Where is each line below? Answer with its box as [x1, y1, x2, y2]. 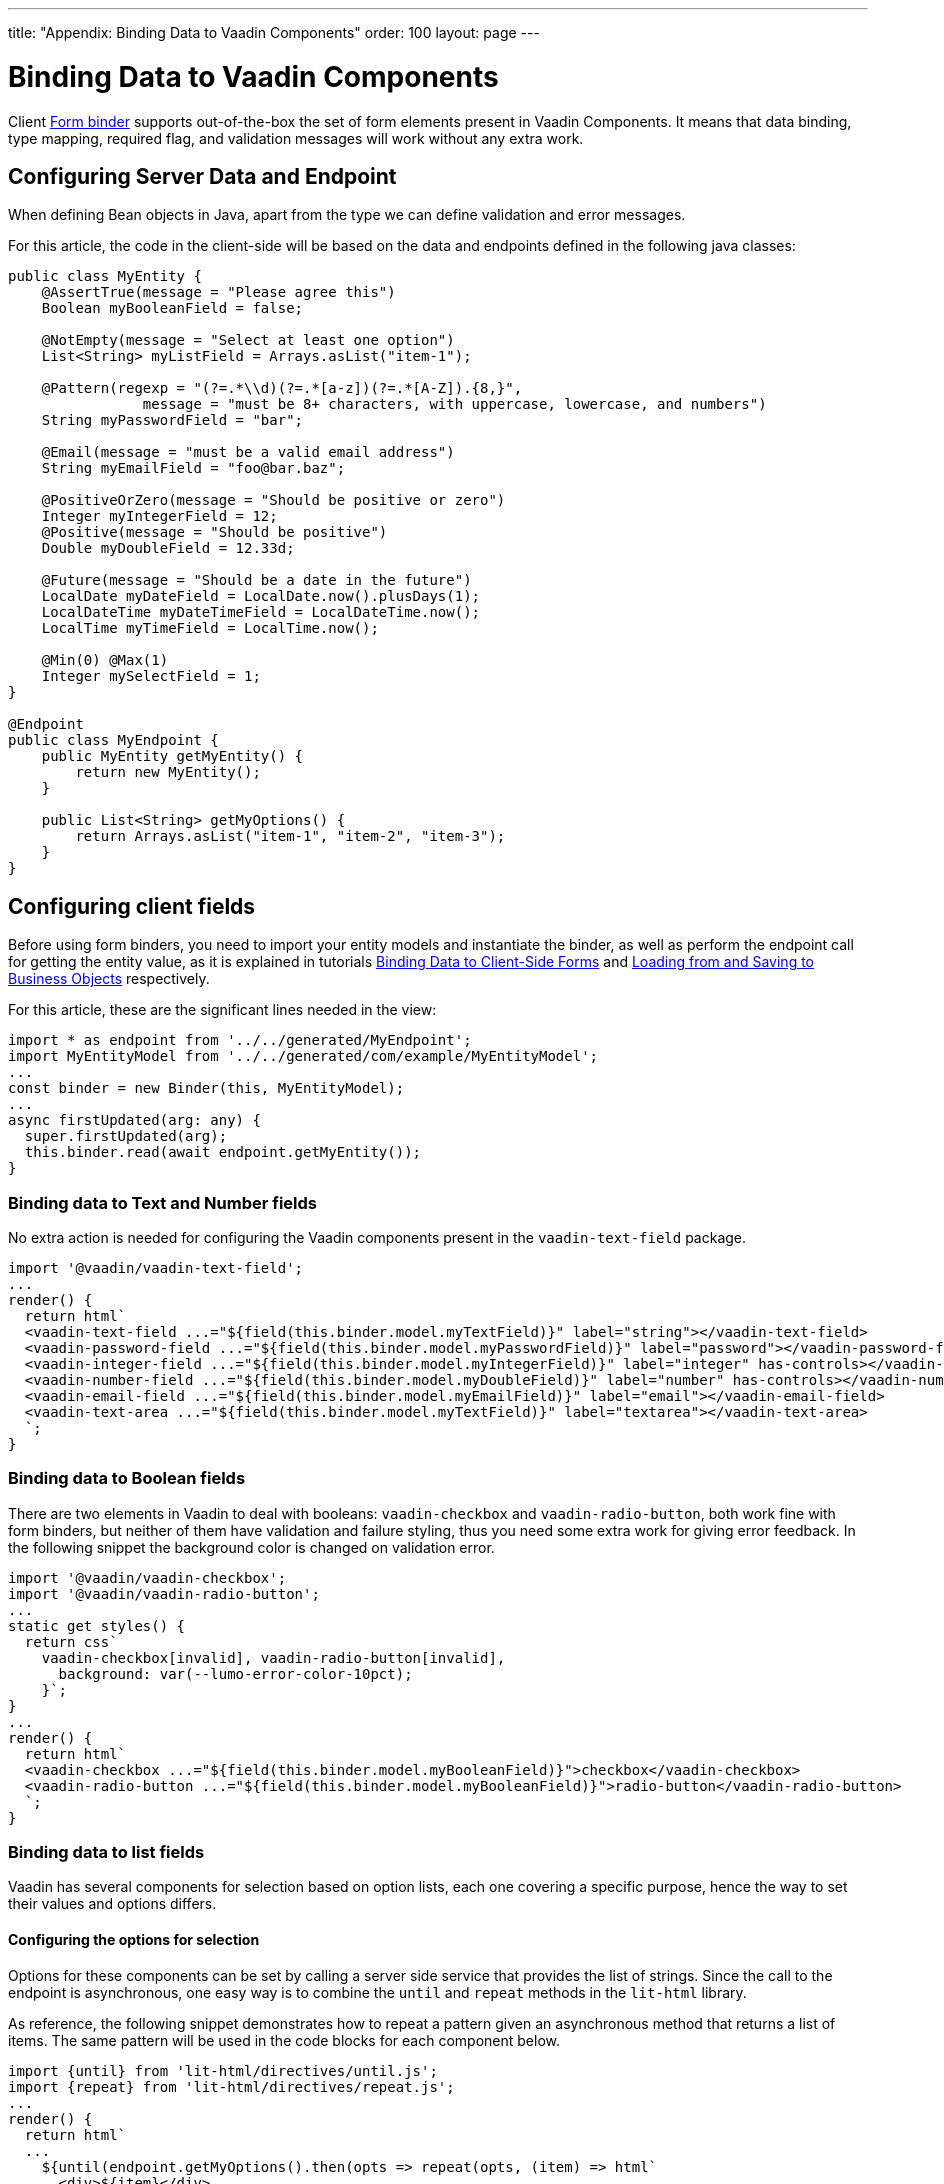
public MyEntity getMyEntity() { [41, 748, 304, 765]
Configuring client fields [8, 893, 256, 919]
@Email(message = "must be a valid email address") [41, 444, 455, 461]
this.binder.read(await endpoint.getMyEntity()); [24, 1144, 422, 1161]
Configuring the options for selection [8, 1931, 260, 1949]
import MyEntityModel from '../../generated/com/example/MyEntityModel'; [8, 1048, 599, 1065]
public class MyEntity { [8, 268, 202, 285]
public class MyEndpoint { [8, 732, 219, 749]
